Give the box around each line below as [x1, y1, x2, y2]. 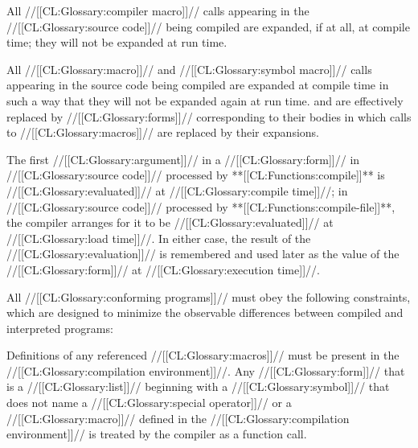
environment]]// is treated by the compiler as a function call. [6, 425, 307, 442]
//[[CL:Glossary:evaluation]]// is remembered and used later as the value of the [6, 245, 400, 262]
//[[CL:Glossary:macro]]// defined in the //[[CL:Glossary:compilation [6, 409, 350, 426]
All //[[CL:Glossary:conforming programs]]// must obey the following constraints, [6, 288, 411, 305]
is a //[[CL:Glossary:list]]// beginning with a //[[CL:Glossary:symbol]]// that [6, 378, 390, 395]
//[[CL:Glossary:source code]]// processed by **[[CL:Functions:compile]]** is [6, 166, 385, 183]
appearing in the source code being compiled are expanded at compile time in [6, 76, 389, 93]
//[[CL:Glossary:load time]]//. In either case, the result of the [6, 229, 311, 246]
